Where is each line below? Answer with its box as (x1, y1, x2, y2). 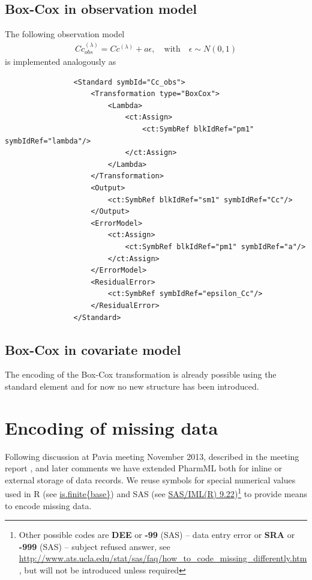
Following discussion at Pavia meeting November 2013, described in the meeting (5, 450, 299, 462)
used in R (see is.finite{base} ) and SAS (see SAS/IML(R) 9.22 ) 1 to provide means (5, 486, 307, 500)
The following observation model (5, 28, 125, 40)
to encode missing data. (5, 499, 92, 512)
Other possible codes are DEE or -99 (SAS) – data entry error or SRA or (19, 528, 295, 541)
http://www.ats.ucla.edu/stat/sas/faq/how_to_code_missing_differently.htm (19, 552, 307, 564)
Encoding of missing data (5, 415, 218, 440)
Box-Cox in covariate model (5, 340, 181, 358)
